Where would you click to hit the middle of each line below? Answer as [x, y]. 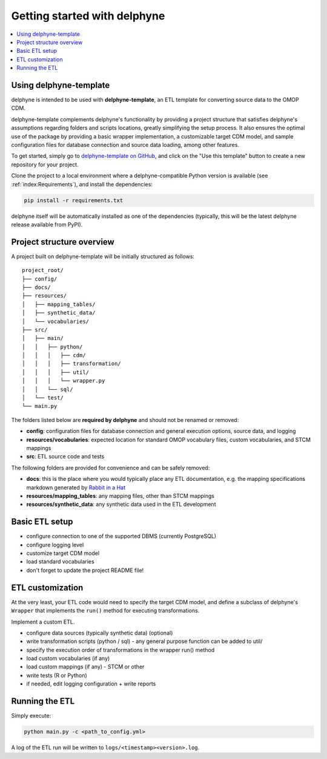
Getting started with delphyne [88, 16]
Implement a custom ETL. [43, 622]
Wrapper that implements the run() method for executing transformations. [105, 611]
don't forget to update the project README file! [85, 570]
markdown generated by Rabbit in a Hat [76, 487]
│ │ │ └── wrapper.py [64, 381]
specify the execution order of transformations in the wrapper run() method [121, 650]
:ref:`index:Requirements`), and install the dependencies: [82, 184]
